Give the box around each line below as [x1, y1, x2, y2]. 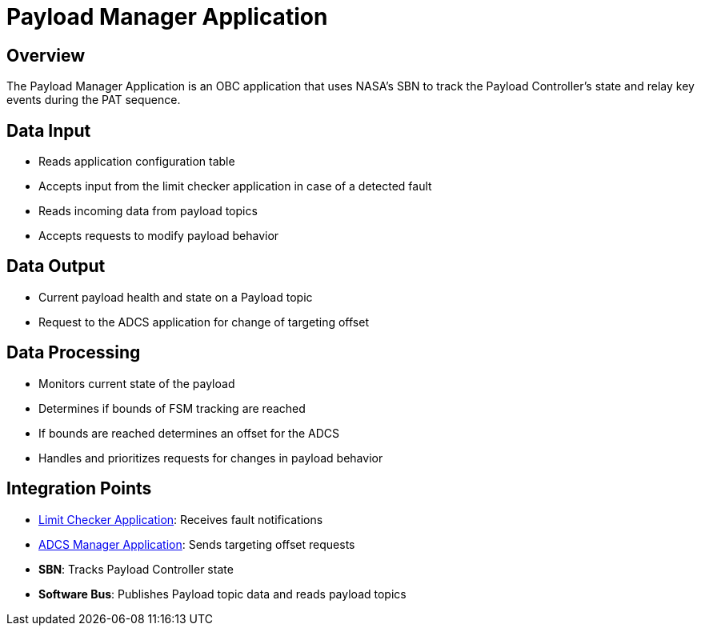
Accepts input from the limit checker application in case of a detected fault [38, 179, 432, 194]
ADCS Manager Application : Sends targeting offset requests [38, 537, 355, 551]
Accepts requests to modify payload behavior [38, 229, 279, 243]
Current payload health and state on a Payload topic [38, 290, 313, 304]
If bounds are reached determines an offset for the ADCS [38, 426, 340, 440]
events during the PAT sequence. [6, 93, 181, 107]
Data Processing [6, 342, 141, 363]
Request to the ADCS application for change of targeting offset [38, 314, 369, 329]
